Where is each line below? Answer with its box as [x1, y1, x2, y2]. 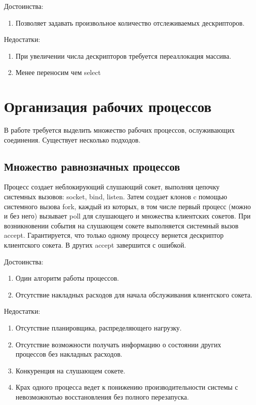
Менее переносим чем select [15, 67, 101, 77]
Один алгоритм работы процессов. [15, 273, 119, 283]
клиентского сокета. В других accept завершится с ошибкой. [4, 240, 186, 250]
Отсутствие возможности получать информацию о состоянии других [15, 339, 221, 349]
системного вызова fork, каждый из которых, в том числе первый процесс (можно [4, 201, 251, 211]
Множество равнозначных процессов [4, 158, 180, 174]
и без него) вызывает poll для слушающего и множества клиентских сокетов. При [4, 211, 251, 221]
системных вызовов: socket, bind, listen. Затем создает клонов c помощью [4, 191, 227, 202]
